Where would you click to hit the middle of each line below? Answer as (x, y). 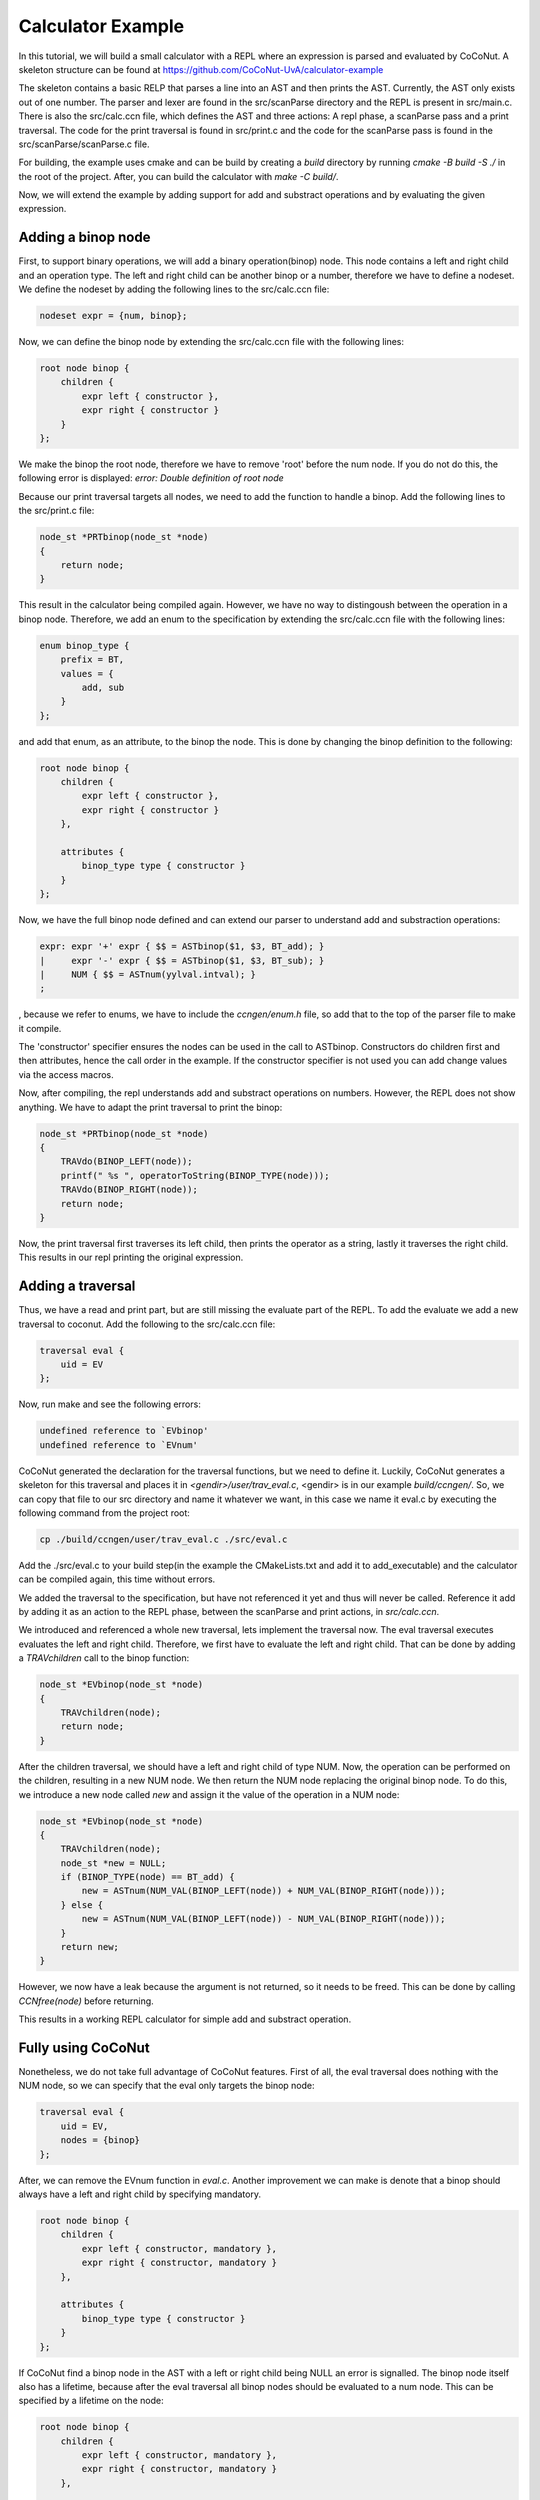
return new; (90, 1947)
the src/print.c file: (56, 511)
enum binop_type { (84, 645)
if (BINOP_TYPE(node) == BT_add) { (147, 1877)
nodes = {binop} (100, 2140)
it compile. (40, 1028)
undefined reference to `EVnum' (119, 1444)
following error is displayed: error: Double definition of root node (151, 478)
